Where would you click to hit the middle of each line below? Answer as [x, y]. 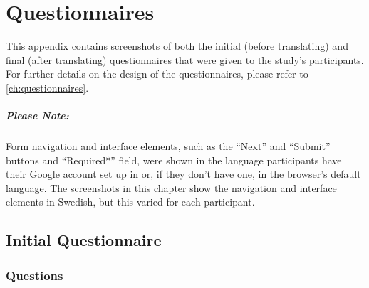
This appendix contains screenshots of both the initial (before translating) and [177, 46]
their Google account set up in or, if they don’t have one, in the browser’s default [183, 174]
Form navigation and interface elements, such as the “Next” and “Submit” [168, 146]
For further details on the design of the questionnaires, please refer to [157, 74]
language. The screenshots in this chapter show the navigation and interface [171, 187]
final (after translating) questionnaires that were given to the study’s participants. [185, 59]
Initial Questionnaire [84, 240]
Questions [35, 275]
